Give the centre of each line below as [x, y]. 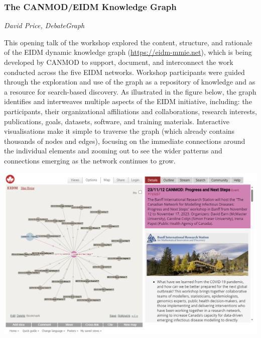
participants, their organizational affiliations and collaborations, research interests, [130, 111]
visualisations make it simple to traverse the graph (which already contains [119, 131]
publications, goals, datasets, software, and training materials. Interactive [117, 121]
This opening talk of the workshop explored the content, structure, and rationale [128, 42]
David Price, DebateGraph [44, 25]
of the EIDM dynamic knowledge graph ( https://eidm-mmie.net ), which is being [128, 52]
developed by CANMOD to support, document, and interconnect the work [119, 62]
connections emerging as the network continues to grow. [90, 160]
